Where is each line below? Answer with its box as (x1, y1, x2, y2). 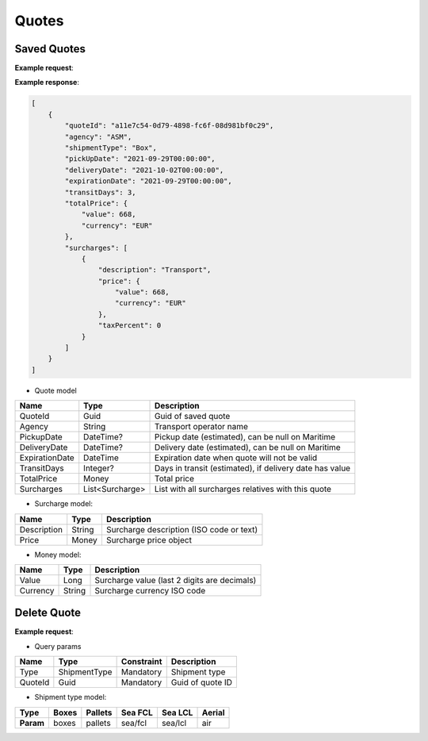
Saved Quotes (14, 42, 86, 56)
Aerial (201, 707, 225, 718)
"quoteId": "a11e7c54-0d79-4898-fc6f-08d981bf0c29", (64, 121, 274, 130)
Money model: (34, 550, 82, 559)
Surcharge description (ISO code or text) (105, 524, 258, 535)
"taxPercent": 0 (97, 321, 162, 330)
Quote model (34, 386, 77, 395)
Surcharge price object (105, 534, 192, 545)
